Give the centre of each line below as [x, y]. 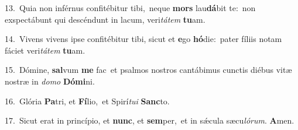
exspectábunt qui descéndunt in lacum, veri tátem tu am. [105, 19]
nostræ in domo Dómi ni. [50, 81]
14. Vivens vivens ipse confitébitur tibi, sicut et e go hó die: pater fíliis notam [143, 39]
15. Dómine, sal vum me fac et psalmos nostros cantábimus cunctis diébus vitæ [148, 70]
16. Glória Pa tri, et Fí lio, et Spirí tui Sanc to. [87, 101]
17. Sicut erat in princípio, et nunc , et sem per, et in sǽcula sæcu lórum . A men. [150, 120]
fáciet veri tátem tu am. [45, 50]
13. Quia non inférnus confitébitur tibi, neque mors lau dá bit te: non [130, 8]
